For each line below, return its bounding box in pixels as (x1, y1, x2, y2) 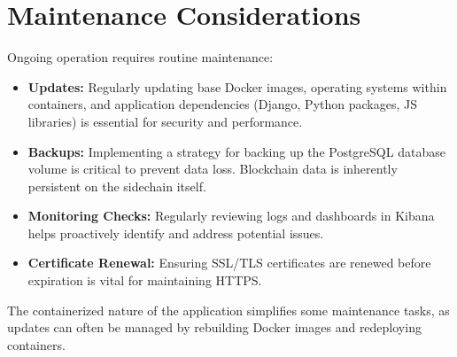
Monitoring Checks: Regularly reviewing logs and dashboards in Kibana (27, 206, 435, 225)
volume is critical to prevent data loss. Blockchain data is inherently (27, 159, 398, 178)
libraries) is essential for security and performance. (27, 112, 303, 130)
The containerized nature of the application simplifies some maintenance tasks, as (7, 300, 450, 319)
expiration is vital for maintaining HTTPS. (27, 271, 262, 290)
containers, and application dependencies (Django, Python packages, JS (27, 95, 417, 113)
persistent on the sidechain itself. (27, 176, 206, 195)
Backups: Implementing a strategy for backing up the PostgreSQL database (27, 142, 445, 160)
